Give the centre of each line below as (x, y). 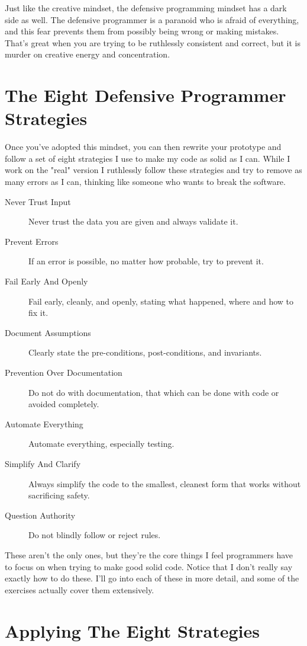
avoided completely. (64, 404)
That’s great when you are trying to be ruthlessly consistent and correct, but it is (153, 42)
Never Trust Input (38, 201)
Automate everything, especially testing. (101, 444)
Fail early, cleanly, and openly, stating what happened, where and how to (161, 301)
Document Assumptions (48, 332)
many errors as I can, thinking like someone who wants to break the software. (145, 182)
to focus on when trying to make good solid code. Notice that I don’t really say (149, 566)
